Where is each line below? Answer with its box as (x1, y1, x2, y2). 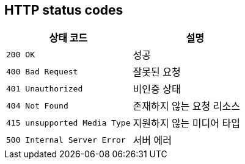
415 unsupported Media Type (6, 118, 131, 127)
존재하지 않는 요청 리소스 (133, 100, 240, 113)
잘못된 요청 (133, 66, 181, 79)
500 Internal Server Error (6, 135, 126, 144)
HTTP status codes (4, 2, 123, 18)
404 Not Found (6, 101, 68, 110)
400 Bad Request (6, 66, 78, 76)
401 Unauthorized (6, 84, 83, 93)
